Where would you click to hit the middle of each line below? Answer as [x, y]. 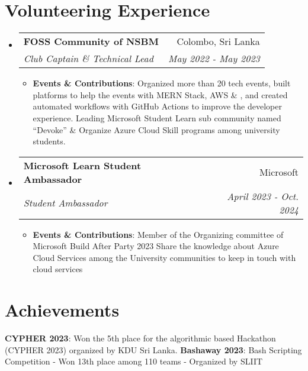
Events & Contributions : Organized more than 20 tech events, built [162, 83]
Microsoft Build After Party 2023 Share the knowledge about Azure [156, 246]
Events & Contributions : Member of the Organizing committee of [158, 234]
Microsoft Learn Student [82, 165]
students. [49, 141]
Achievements [62, 310]
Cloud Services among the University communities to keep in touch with [164, 257]
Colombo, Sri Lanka [218, 41]
